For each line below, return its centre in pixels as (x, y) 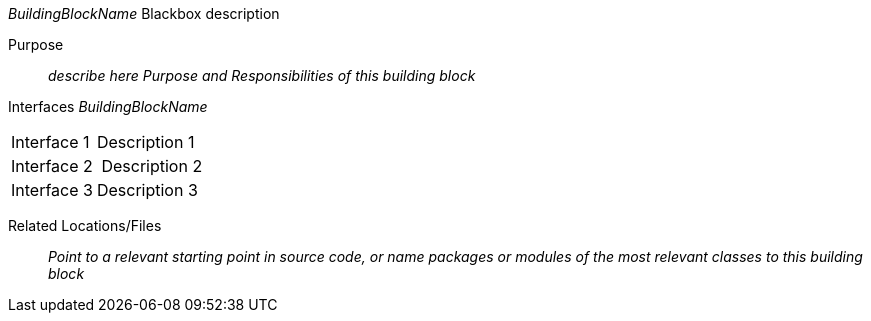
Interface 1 (50, 142)
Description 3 (147, 190)
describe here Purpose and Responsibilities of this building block (262, 75)
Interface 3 (52, 190)
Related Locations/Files (85, 225)
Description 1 (145, 142)
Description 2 (152, 166)
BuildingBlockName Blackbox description (144, 13)
